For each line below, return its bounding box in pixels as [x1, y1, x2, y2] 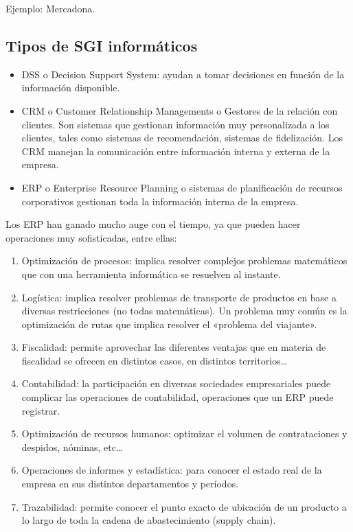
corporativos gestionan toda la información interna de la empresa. [21, 194, 299, 208]
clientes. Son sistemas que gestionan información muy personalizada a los [21, 117, 330, 131]
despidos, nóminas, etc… [21, 439, 123, 454]
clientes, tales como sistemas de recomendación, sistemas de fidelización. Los [21, 130, 343, 145]
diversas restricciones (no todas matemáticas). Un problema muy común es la [21, 303, 348, 318]
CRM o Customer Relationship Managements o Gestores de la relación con [21, 103, 338, 117]
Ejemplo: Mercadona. [5, 1, 95, 15]
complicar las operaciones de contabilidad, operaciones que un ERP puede [21, 390, 334, 404]
